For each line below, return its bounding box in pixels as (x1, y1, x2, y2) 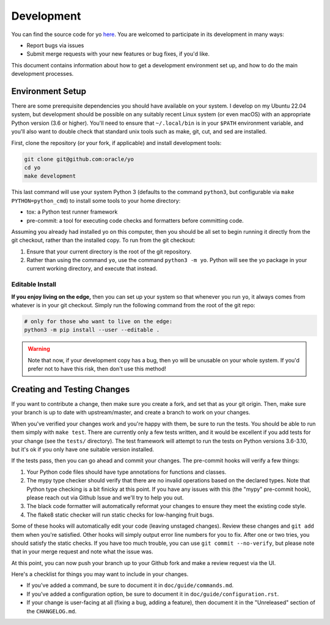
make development (24, 173, 76, 180)
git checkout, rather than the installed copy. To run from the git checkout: (11, 236, 196, 244)
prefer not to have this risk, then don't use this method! (28, 365, 166, 373)
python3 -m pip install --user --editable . (24, 326, 160, 334)
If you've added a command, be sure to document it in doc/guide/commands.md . (26, 582, 234, 589)
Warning (28, 345, 50, 353)
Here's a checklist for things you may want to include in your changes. (11, 571, 189, 578)
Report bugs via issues (26, 42, 84, 49)
